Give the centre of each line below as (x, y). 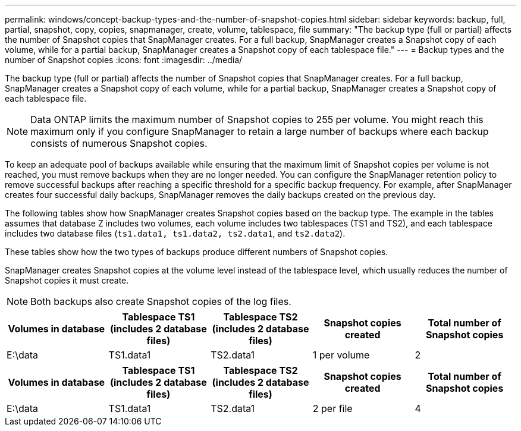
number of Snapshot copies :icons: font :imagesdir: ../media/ (124, 60)
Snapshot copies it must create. (67, 280)
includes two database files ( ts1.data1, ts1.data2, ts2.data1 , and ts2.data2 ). (175, 233)
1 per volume (341, 355)
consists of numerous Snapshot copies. (119, 143)
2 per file (332, 408)
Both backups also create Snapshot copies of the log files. (161, 301)
